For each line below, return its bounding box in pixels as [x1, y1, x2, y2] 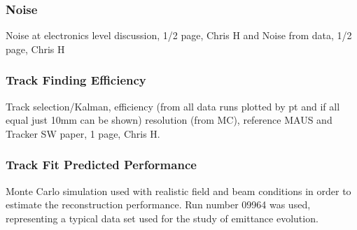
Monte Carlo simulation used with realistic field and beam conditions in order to [6, 183, 351, 198]
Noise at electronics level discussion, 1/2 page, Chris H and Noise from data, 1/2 [6, 28, 352, 43]
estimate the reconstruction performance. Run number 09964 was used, [6, 197, 311, 212]
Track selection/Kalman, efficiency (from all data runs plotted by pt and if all [6, 99, 340, 113]
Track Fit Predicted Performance [6, 156, 197, 173]
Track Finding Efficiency [6, 71, 146, 89]
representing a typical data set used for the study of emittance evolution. [6, 210, 318, 225]
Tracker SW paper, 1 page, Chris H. [6, 126, 160, 141]
